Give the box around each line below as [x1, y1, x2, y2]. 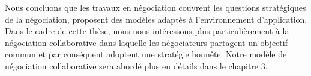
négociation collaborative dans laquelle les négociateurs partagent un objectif [5, 36, 288, 48]
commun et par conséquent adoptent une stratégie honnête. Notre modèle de [5, 48, 287, 60]
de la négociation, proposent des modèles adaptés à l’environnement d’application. [5, 13, 307, 25]
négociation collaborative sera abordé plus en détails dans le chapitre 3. [5, 59, 268, 72]
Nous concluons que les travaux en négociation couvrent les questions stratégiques [5, 1, 306, 13]
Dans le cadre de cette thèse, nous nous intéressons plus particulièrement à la [5, 25, 289, 37]
